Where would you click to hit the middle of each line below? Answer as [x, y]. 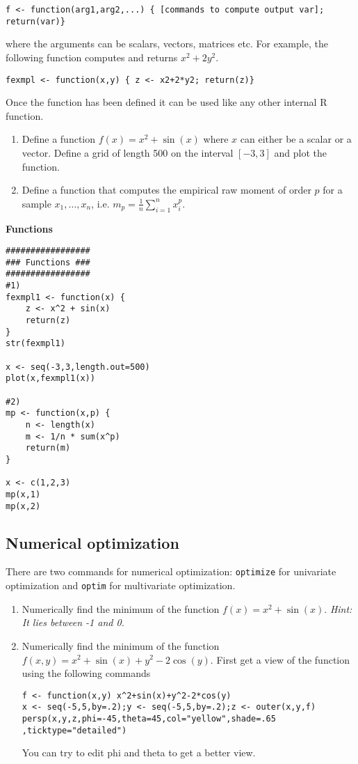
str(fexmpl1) [35, 344]
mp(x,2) [23, 506]
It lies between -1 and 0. [73, 622]
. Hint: [338, 608]
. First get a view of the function [280, 659]
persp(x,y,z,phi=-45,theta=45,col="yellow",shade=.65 [149, 719]
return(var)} [35, 21]
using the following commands [86, 673]
